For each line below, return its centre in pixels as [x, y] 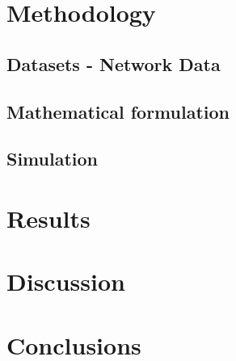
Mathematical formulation [118, 111]
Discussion [66, 281]
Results [48, 218]
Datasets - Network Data [114, 63]
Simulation [53, 159]
